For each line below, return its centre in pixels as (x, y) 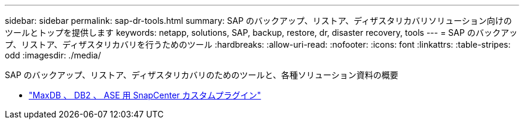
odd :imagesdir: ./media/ (53, 55)
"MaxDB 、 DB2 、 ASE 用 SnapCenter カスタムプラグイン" (145, 95)
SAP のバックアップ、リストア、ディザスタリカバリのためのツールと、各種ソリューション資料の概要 (202, 75)
